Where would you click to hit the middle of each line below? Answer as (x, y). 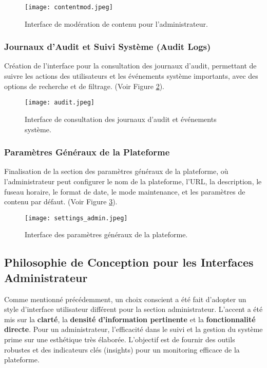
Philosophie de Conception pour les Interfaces (129, 262)
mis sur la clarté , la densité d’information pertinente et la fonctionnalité (130, 319)
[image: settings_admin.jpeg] (76, 218)
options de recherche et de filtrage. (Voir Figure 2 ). (84, 86)
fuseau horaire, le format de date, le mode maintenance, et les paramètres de (125, 191)
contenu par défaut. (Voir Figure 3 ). (61, 201)
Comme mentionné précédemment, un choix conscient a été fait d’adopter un (125, 299)
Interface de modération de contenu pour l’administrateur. (116, 23)
